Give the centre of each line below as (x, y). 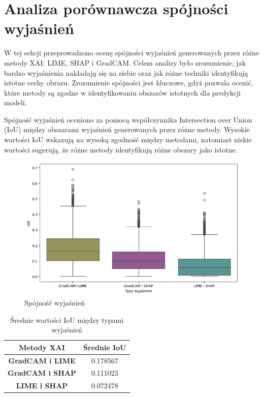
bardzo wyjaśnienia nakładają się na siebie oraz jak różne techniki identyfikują (126, 72)
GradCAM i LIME (42, 360)
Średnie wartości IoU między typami (67, 319)
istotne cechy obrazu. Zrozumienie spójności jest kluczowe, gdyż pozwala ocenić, (129, 83)
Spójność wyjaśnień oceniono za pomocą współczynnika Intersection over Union (128, 119)
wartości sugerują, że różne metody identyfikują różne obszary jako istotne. (121, 149)
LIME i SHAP (42, 386)
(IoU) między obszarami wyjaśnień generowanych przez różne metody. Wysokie (127, 129)
